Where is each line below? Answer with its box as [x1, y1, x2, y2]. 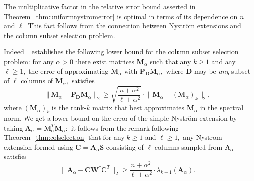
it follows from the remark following [71, 122, 179, 133]
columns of [21, 75, 53, 86]
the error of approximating [28, 66, 109, 76]
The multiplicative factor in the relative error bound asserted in [4, 1, 196, 11]
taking [4, 122, 23, 133]
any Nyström [183, 132, 222, 142]
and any [211, 56, 236, 66]
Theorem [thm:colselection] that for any [4, 132, 125, 142]
